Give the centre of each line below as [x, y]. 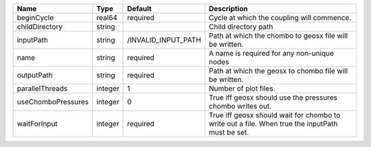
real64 [107, 18]
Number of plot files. [242, 88]
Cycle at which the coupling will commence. [280, 18]
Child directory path [241, 26]
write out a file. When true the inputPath [273, 124]
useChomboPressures [53, 102]
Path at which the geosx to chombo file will [278, 71]
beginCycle [35, 18]
